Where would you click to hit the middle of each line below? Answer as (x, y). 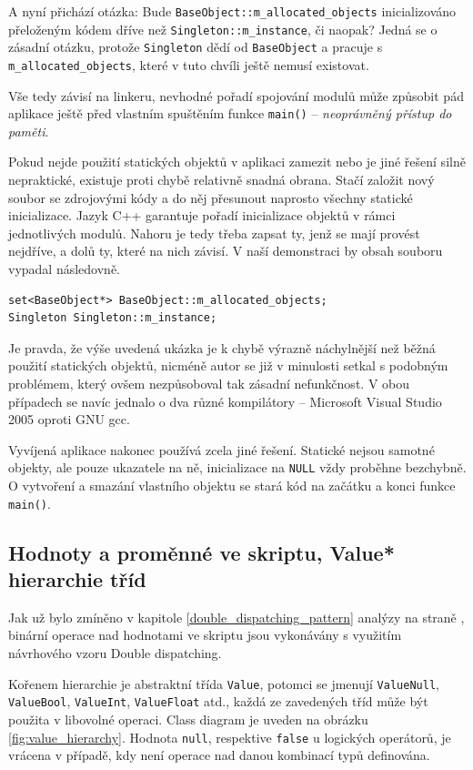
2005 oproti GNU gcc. (69, 419)
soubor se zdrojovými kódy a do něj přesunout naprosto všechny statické (211, 197)
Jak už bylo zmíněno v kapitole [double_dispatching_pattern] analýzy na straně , (236, 617)
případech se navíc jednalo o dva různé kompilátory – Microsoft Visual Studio (225, 401)
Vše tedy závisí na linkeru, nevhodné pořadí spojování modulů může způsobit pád (236, 95)
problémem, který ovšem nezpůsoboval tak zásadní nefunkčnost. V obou (209, 383)
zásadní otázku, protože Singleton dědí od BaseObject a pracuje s (196, 47)
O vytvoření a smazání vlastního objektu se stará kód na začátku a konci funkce (232, 486)
